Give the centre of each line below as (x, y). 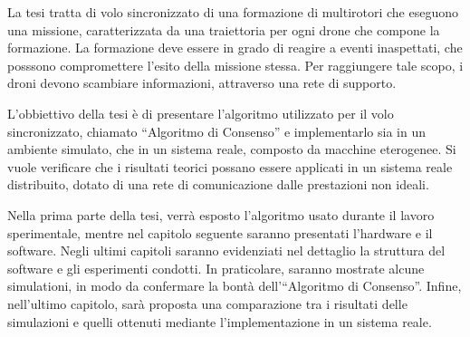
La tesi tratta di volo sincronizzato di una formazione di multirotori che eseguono (233, 12)
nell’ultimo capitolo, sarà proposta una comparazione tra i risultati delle (207, 303)
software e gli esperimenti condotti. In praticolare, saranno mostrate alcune (216, 268)
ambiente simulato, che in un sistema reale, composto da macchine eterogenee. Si (232, 149)
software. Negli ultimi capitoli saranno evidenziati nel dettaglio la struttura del (226, 250)
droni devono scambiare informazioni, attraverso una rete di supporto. (202, 83)
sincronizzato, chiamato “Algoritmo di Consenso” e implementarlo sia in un (217, 131)
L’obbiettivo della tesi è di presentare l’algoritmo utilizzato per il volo (201, 113)
